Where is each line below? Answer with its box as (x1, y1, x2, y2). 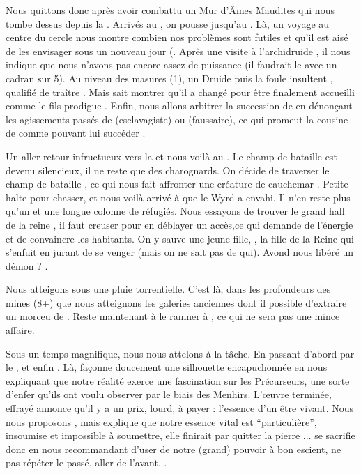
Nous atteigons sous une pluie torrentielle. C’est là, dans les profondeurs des (6, 282, 331, 296)
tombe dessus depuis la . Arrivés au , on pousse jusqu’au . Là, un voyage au (6, 16, 330, 31)
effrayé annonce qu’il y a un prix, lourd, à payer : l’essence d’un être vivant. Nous (6, 401, 353, 415)
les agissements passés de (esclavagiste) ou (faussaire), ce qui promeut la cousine (6, 112, 348, 126)
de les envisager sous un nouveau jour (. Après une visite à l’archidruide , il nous (6, 43, 351, 58)
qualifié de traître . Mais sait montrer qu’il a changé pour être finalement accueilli (6, 84, 355, 99)
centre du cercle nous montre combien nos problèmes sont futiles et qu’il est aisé (6, 30, 348, 45)
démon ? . (6, 258, 48, 273)
